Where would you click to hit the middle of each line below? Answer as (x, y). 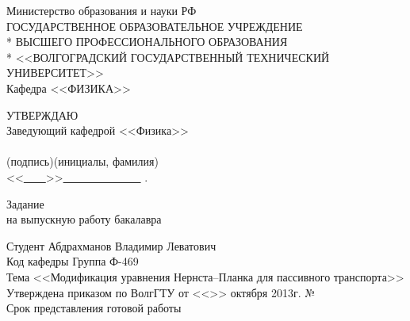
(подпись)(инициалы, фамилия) (82, 161)
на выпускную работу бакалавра (84, 219)
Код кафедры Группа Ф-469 (73, 261)
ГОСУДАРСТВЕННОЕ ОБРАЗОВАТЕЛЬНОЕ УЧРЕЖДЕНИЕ (155, 26)
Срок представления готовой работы (94, 308)
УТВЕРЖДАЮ (42, 115)
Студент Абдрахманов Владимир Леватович (111, 245)
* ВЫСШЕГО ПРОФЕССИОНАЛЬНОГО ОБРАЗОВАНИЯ (147, 42)
